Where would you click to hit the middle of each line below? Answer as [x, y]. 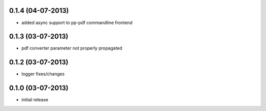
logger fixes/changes [43, 74]
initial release [35, 100]
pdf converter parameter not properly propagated [72, 48]
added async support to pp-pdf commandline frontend [77, 23]
